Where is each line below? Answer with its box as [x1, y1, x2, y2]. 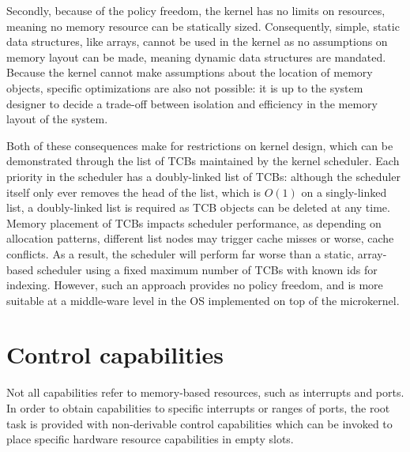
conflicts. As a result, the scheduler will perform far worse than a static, [6, 245, 355, 262]
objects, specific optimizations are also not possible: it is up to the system [6, 79, 363, 96]
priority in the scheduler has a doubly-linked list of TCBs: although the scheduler [6, 168, 401, 184]
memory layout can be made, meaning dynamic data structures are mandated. [6, 48, 386, 65]
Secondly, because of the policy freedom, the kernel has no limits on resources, [6, 2, 386, 18]
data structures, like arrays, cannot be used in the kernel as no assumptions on [6, 33, 388, 50]
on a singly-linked [301, 183, 387, 200]
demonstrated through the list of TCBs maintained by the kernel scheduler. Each [6, 153, 400, 169]
